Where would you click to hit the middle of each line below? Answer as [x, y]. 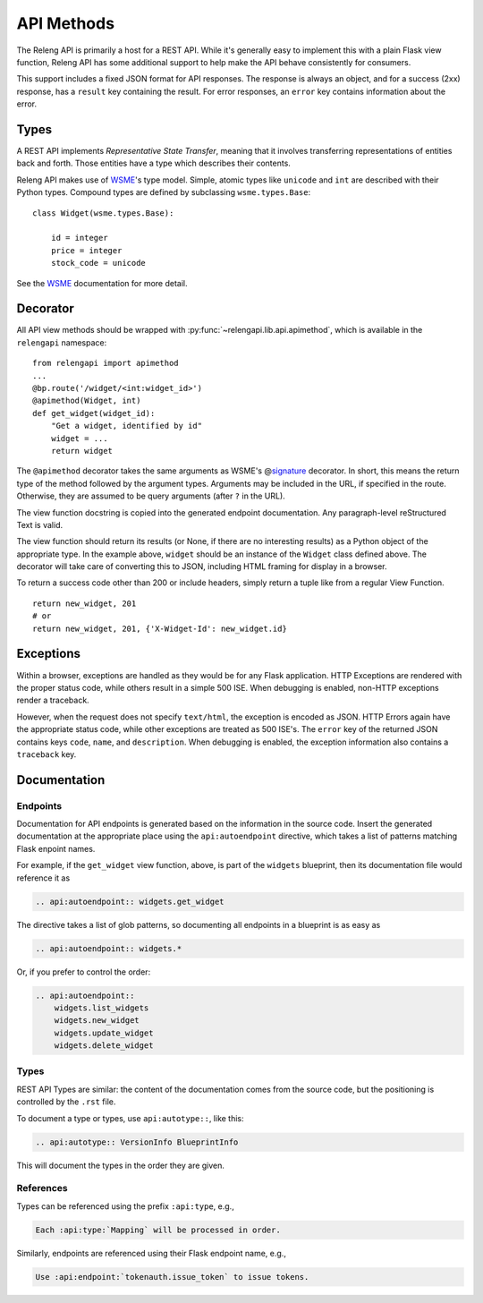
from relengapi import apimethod [106, 363]
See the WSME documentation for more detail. [102, 283]
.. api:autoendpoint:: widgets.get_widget [130, 901]
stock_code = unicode [98, 263]
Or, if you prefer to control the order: [84, 972]
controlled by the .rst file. [66, 1102]
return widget [82, 451]
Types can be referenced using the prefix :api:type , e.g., [125, 1206]
